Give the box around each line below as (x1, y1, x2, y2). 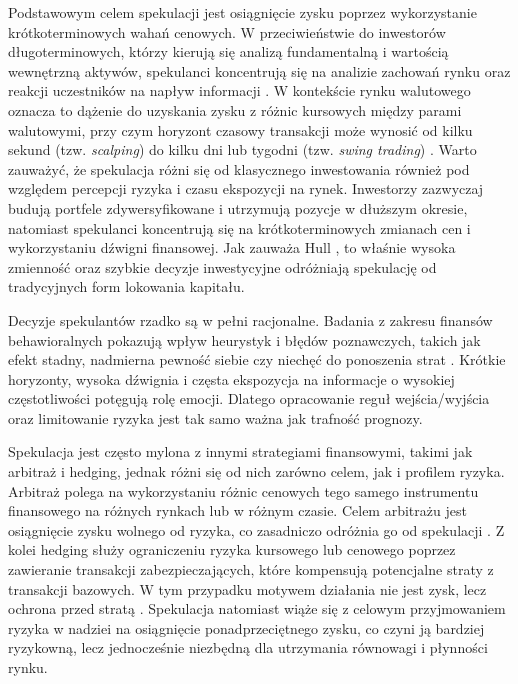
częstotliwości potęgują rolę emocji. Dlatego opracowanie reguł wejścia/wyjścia (8, 388, 490, 409)
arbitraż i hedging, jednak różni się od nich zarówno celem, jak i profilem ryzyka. (8, 461, 505, 482)
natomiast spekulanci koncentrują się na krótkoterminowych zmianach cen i (8, 217, 471, 238)
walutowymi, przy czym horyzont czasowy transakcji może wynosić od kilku (8, 119, 473, 140)
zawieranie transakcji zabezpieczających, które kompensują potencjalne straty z (8, 559, 494, 580)
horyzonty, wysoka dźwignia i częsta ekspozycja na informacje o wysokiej (8, 368, 455, 389)
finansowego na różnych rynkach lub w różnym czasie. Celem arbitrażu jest (8, 500, 467, 521)
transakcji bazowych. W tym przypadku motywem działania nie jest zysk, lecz (8, 578, 487, 599)
